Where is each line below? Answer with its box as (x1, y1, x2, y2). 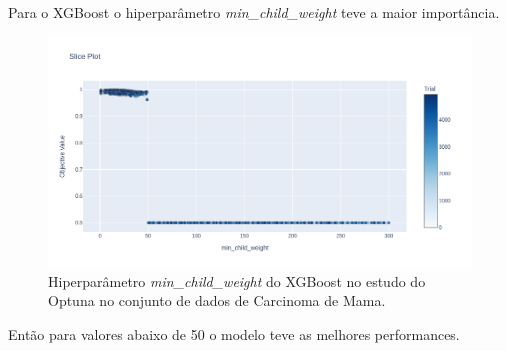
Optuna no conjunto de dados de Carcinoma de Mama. (48, 290, 386, 311)
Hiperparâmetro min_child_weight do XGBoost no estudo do (48, 270, 426, 291)
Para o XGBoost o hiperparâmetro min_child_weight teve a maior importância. (8, 2, 500, 22)
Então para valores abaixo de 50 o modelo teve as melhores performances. (8, 323, 460, 344)
